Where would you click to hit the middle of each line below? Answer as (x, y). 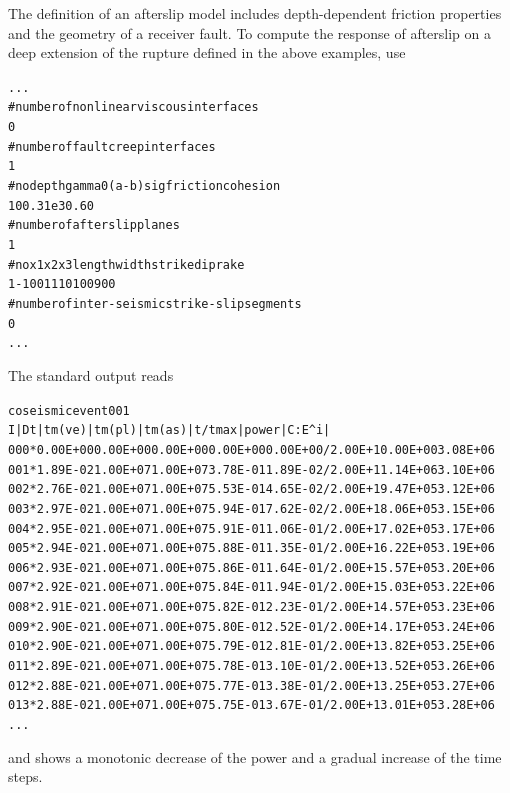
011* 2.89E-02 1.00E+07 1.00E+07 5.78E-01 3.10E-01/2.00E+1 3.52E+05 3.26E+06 (251, 666)
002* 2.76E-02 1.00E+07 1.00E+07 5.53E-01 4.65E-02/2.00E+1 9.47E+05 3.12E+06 (251, 489)
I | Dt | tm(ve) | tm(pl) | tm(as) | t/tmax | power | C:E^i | (169, 430)
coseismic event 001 (69, 410)
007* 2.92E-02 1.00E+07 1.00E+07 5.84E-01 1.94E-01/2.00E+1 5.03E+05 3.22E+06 (251, 587)
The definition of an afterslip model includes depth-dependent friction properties (255, 13)
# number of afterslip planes (94, 225)
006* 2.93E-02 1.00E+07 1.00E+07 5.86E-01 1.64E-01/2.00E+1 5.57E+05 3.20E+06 (251, 567)
